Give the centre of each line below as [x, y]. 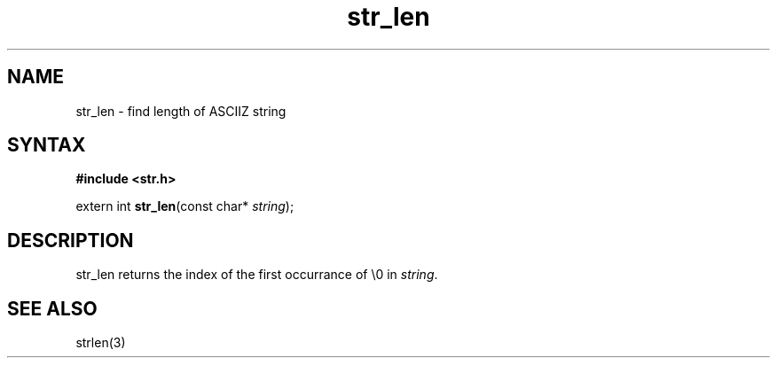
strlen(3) [101, 343]
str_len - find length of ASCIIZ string [181, 111]
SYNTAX [47, 145]
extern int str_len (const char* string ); [185, 206]
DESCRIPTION [71, 240]
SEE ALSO [52, 308]
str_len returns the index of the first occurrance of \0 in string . [257, 275]
